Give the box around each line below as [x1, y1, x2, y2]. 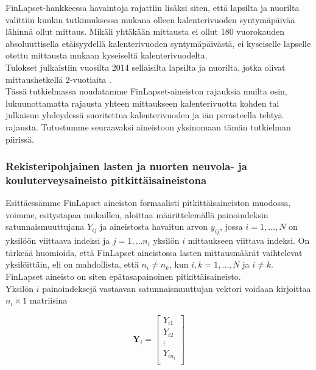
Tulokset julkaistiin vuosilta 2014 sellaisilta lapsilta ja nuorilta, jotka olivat [5, 60, 286, 73]
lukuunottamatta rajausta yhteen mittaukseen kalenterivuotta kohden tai [5, 96, 279, 109]
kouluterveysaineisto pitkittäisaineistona [5, 172, 207, 187]
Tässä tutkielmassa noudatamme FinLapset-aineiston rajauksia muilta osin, [5, 85, 287, 98]
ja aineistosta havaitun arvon [99, 220, 208, 233]
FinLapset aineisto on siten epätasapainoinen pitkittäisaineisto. [5, 270, 241, 283]
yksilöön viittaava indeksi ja [5, 234, 110, 247]
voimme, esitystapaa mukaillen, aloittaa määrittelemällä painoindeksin [5, 208, 269, 221]
